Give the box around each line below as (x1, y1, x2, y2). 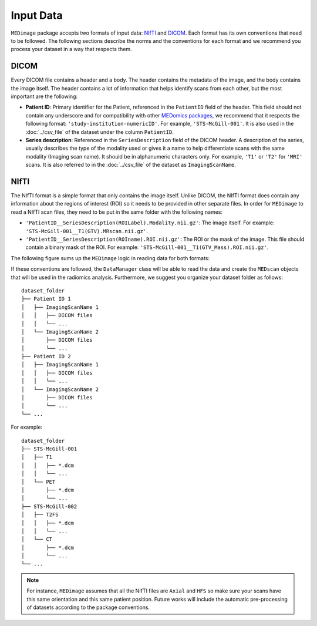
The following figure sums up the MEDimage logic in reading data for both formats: (11, 254, 210, 261)
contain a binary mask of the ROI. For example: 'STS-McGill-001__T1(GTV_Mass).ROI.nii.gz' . (25, 244, 269, 251)
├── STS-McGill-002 (21, 503, 77, 510)
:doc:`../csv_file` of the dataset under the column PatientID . (25, 128, 174, 135)
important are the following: (11, 93, 78, 100)
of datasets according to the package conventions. (26, 604, 150, 611)
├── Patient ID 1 (21, 295, 71, 302)
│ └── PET (21, 479, 56, 485)
